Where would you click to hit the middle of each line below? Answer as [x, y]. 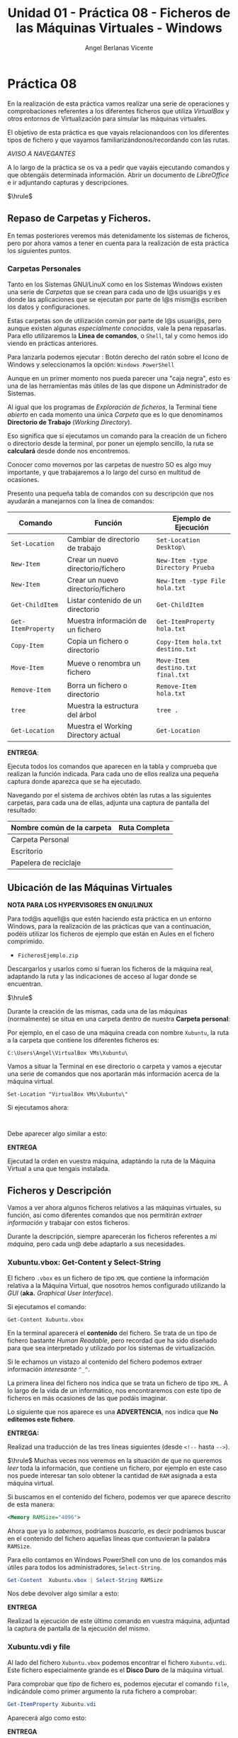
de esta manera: [31, 1504]
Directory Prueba [185, 567]
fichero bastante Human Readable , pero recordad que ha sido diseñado [112, 1340]
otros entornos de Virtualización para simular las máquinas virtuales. [107, 118]
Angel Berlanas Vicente [119, 47]
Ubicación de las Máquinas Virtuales [90, 888]
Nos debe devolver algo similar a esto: [63, 1593]
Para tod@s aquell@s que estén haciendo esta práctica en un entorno [109, 919]
